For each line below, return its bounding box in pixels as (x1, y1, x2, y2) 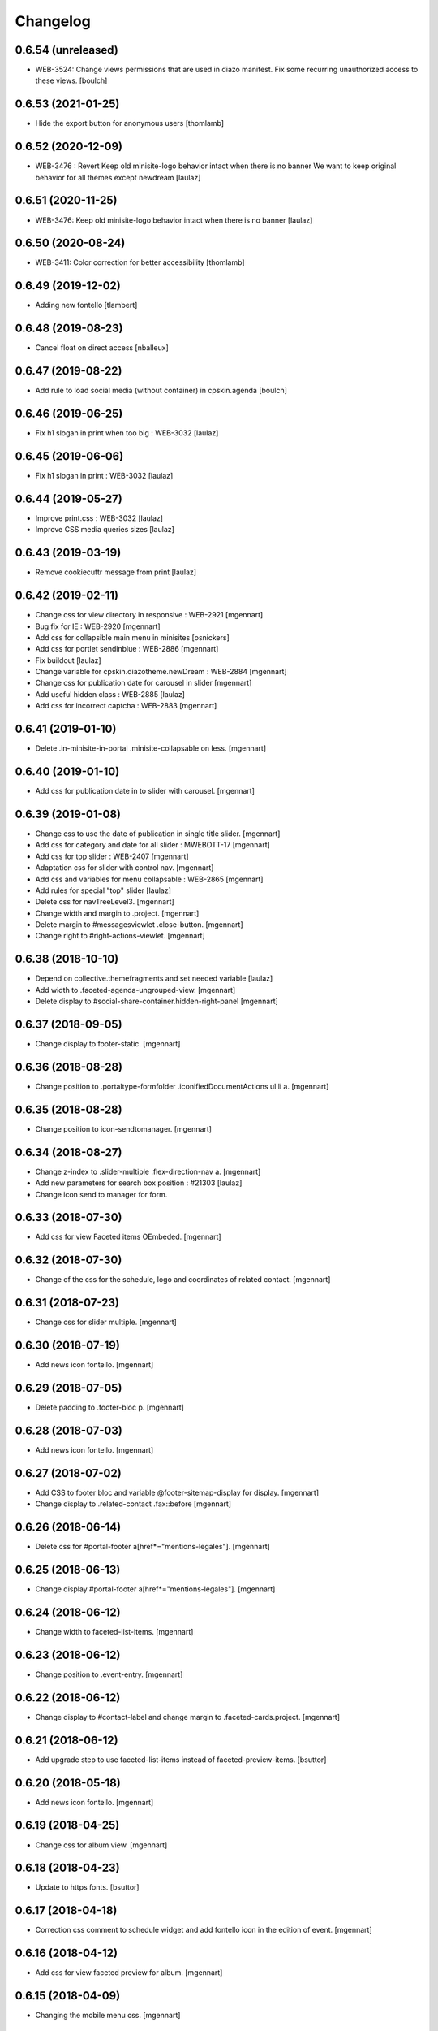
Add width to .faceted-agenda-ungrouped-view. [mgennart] (35, 985, 236, 994)
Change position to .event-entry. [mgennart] (35, 1669, 183, 1679)
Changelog (15, 12, 91, 30)
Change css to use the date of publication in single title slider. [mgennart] (35, 829, 281, 838)
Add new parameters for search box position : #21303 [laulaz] (35, 1178, 243, 1188)
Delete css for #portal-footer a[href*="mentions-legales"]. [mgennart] (35, 1542, 271, 1552)
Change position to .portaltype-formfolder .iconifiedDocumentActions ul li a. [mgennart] (35, 1081, 329, 1091)
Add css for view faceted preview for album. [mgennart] (35, 1968, 223, 1977)
